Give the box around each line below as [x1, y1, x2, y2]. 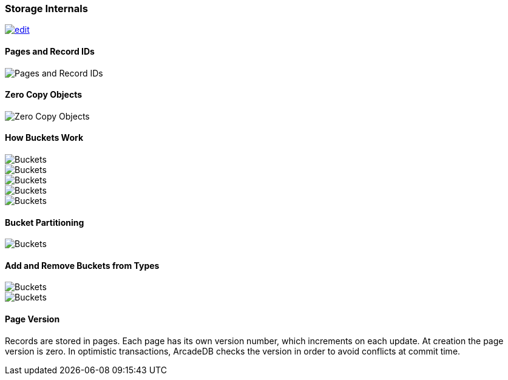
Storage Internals [5, 2, 88, 15]
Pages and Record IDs [5, 46, 95, 56]
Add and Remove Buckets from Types [5, 260, 160, 271]
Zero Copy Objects [5, 89, 83, 100]
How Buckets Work [5, 132, 84, 143]
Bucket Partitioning [5, 217, 84, 228]
